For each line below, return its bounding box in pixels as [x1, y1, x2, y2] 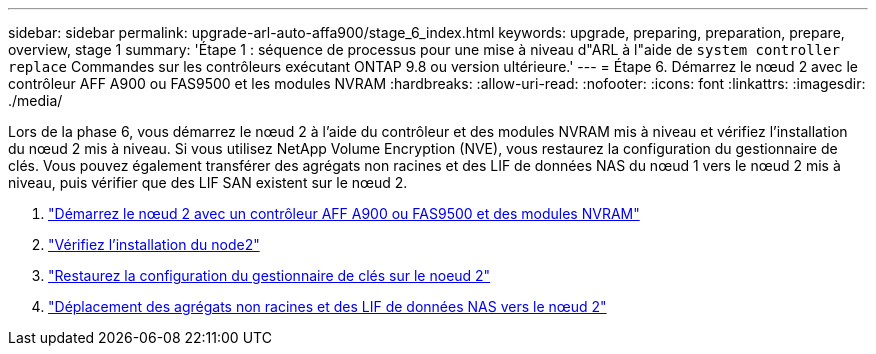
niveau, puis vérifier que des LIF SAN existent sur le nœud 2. [8, 174, 408, 191]
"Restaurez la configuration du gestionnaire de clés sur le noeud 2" [48, 267, 491, 284]
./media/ [8, 92, 63, 109]
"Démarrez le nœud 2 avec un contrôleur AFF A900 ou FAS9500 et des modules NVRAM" [48, 205, 640, 222]
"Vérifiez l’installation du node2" [48, 236, 260, 253]
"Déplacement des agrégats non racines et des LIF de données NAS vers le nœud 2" [48, 298, 607, 315]
